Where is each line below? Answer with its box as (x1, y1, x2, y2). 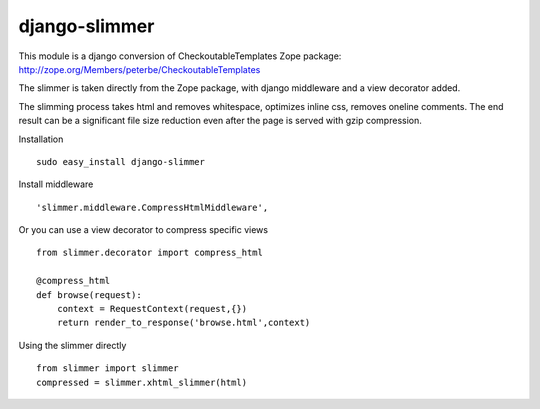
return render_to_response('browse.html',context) (56, 317, 311, 329)
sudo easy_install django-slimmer (36, 156, 205, 167)
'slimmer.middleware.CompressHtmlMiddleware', (36, 201, 269, 213)
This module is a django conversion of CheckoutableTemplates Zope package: (18, 50, 342, 62)
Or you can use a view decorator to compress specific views (18, 224, 269, 236)
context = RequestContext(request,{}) (56, 303, 248, 315)
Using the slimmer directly (18, 339, 127, 351)
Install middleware (18, 178, 94, 190)
